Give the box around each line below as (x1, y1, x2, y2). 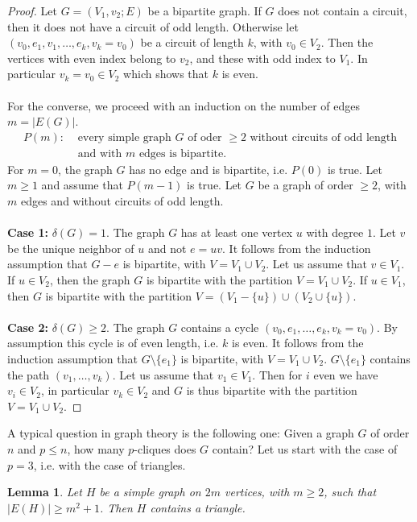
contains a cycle (180, 318, 259, 335)
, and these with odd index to (189, 49, 336, 66)
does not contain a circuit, (278, 2, 407, 19)
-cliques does (134, 440, 196, 457)
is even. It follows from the (232, 334, 364, 351)
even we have (313, 366, 378, 383)
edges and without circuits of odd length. (20, 193, 224, 209)
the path (7, 366, 50, 383)
